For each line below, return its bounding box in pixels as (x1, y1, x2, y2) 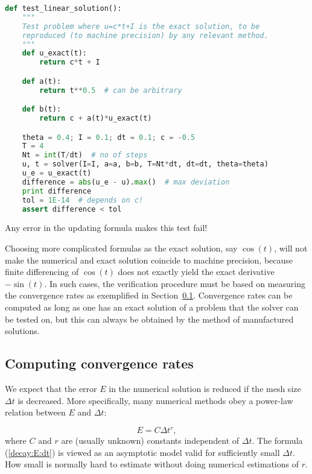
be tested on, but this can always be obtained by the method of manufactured (5, 312, 294, 325)
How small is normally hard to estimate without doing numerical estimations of (5, 458, 299, 470)
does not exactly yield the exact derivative (118, 265, 275, 278)
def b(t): (22, 105, 62, 114)
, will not (274, 242, 308, 254)
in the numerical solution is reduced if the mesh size (109, 382, 301, 395)
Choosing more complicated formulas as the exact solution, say (5, 242, 238, 254)
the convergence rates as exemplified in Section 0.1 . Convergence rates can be (5, 289, 293, 302)
